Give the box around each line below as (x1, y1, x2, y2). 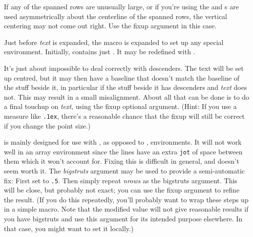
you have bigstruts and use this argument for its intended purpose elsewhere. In (4, 214, 243, 224)
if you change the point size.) (4, 120, 91, 130)
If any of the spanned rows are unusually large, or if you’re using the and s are (4, 1, 239, 11)
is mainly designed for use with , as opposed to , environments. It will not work (4, 137, 242, 147)
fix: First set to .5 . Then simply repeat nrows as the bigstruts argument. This (4, 175, 237, 185)
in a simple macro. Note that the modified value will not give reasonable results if (4, 204, 249, 214)
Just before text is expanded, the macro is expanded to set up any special (4, 37, 224, 47)
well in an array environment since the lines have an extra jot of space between (4, 146, 243, 156)
